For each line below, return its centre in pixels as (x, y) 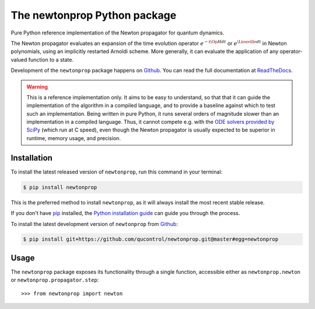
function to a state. (51, 60)
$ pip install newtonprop (60, 187)
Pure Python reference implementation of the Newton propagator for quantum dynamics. (118, 33)
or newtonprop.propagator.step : (55, 280)
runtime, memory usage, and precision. (74, 138)
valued (19, 60)
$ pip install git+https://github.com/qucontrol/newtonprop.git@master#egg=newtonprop (151, 239)
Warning (37, 86)
